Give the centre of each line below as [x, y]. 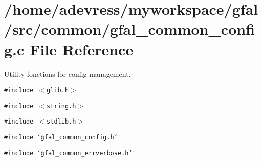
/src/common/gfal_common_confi [130, 29]
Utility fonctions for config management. [68, 74]
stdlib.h [61, 122]
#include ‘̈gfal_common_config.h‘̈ [61, 138]
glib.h [58, 90]
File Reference [82, 49]
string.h [61, 106]
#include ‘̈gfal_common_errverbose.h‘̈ [68, 153]
